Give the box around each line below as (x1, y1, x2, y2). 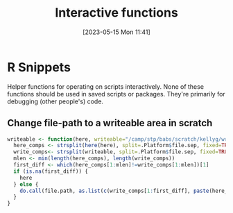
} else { (13, 180, 39, 188)
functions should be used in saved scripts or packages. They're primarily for (7, 90, 225, 98)
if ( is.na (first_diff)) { (13, 168, 89, 175)
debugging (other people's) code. (7, 97, 104, 105)
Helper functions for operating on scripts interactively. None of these (7, 82, 205, 91)
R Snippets (7, 59, 71, 75)
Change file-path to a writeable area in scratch (7, 117, 213, 129)
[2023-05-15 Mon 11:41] (83, 28, 150, 36)
